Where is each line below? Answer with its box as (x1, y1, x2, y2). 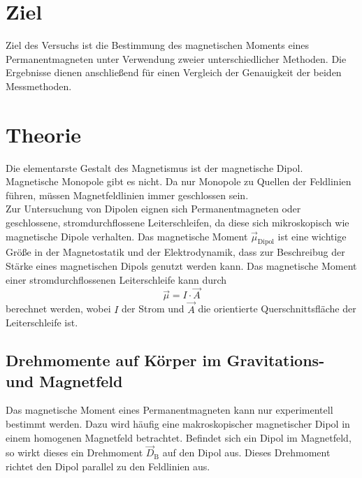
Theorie (6, 119, 82, 148)
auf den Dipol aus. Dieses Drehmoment (162, 445, 331, 460)
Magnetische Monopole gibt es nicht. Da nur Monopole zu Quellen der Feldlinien (6, 174, 352, 189)
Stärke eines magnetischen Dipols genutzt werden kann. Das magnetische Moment (6, 258, 357, 273)
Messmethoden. (6, 78, 72, 93)
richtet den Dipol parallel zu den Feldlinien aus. (6, 458, 210, 473)
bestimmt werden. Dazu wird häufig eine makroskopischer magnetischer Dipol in (6, 416, 350, 430)
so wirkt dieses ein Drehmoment (6, 445, 143, 460)
